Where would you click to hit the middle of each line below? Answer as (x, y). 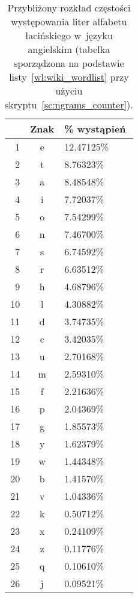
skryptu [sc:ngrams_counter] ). (69, 104)
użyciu (69, 91)
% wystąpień (95, 129)
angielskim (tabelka (69, 49)
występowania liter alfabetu (69, 21)
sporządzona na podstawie (69, 63)
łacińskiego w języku (69, 35)
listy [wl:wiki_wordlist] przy (69, 77)
